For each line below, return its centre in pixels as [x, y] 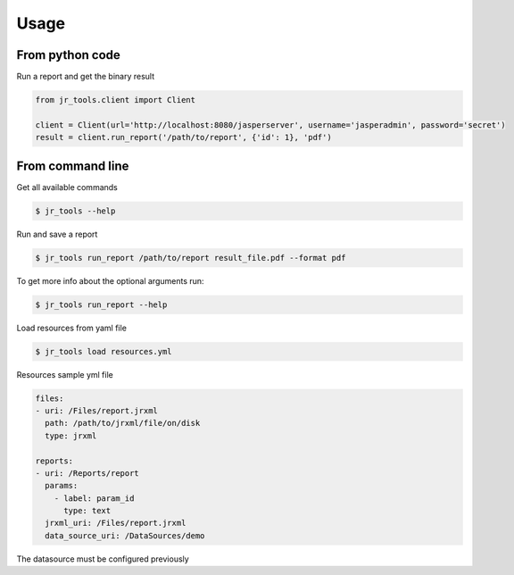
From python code [68, 55]
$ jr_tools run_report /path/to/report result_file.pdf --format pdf [191, 258]
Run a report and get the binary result [86, 77]
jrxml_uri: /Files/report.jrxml [116, 523]
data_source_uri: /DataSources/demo [125, 535]
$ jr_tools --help [75, 211]
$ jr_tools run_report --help [101, 304]
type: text [87, 511]
